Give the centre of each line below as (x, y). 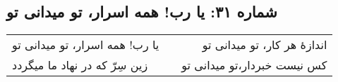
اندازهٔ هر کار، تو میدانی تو (265, 45)
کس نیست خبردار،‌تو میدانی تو (254, 65)
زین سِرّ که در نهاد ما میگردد (80, 65)
